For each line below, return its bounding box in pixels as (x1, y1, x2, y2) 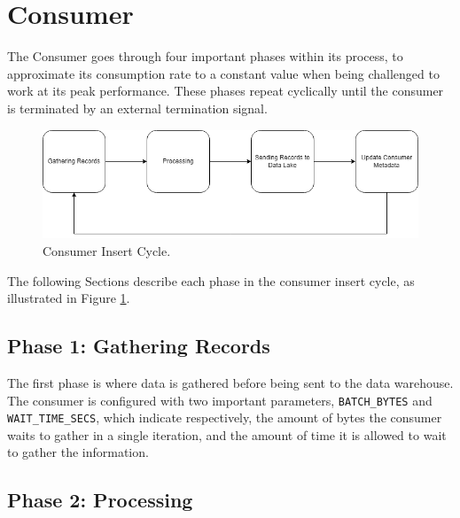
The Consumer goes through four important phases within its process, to (7, 47, 403, 66)
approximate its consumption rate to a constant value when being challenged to (7, 64, 440, 82)
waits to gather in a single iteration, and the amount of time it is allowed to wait (7, 425, 447, 444)
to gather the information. (7, 443, 149, 461)
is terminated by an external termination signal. (7, 98, 268, 117)
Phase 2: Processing (7, 486, 193, 514)
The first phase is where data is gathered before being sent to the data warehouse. (7, 373, 454, 391)
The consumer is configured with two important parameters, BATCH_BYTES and (7, 390, 433, 409)
